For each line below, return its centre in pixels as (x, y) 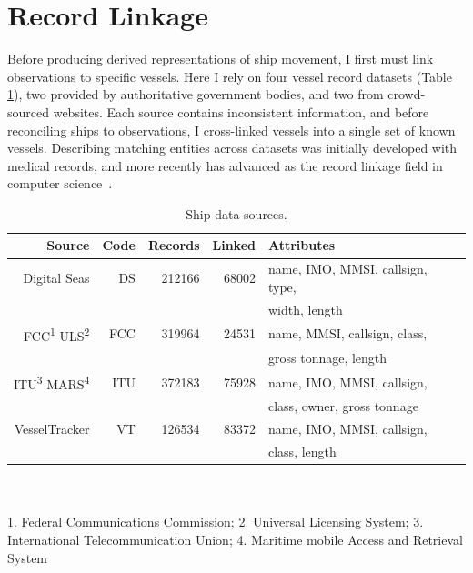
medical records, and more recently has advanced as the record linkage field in (225, 165)
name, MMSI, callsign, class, (348, 333)
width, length (306, 309)
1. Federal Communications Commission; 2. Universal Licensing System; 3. (216, 522)
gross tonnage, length (328, 358)
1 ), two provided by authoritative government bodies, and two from (196, 94)
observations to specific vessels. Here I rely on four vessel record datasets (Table (230, 76)
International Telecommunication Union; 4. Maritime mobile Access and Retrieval (235, 539)
